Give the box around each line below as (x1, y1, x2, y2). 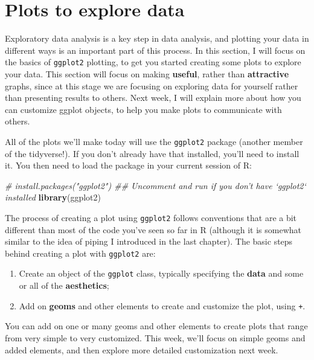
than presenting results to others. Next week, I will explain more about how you (5, 91, 301, 104)
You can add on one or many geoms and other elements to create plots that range (5, 320, 308, 332)
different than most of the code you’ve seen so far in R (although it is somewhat (5, 223, 302, 236)
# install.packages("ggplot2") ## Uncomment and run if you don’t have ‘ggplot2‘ (5, 179, 306, 191)
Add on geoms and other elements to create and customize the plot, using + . (19, 299, 306, 312)
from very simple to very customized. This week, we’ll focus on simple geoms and (5, 331, 306, 344)
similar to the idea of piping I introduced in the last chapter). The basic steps (5, 235, 293, 248)
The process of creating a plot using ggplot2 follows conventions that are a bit (5, 211, 297, 223)
